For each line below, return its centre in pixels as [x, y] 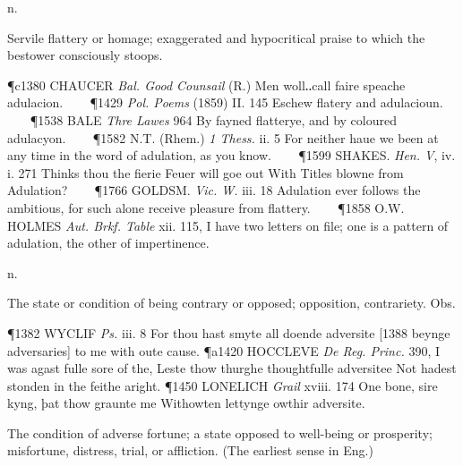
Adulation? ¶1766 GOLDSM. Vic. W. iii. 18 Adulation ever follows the [214, 190]
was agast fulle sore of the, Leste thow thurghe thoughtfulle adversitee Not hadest [232, 368]
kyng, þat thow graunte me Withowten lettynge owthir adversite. [186, 403]
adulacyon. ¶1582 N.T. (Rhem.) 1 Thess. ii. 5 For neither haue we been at [223, 137]
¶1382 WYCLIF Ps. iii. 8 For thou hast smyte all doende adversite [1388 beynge [229, 332]
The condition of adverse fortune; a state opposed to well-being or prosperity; [220, 432]
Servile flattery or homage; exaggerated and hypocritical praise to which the [216, 37]
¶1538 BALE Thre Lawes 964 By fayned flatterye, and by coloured [213, 119]
